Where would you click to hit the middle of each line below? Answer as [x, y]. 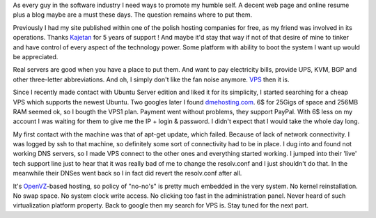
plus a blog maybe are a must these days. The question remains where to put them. [133, 15]
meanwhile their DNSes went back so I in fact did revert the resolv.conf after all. [127, 173]
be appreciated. [36, 56]
